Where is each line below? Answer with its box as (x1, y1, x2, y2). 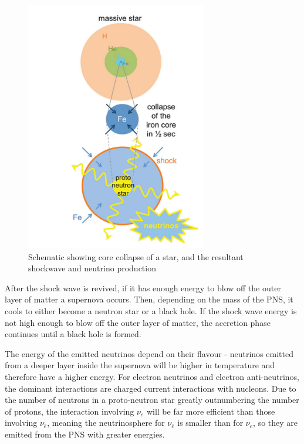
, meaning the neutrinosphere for (47, 416, 165, 429)
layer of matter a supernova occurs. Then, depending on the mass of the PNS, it (5, 293, 293, 305)
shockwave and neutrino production (28, 262, 156, 274)
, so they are (253, 416, 298, 429)
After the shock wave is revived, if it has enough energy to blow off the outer (5, 281, 281, 294)
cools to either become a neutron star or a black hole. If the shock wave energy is (5, 305, 297, 317)
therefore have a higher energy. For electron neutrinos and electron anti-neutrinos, (5, 371, 300, 383)
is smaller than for (177, 416, 244, 429)
